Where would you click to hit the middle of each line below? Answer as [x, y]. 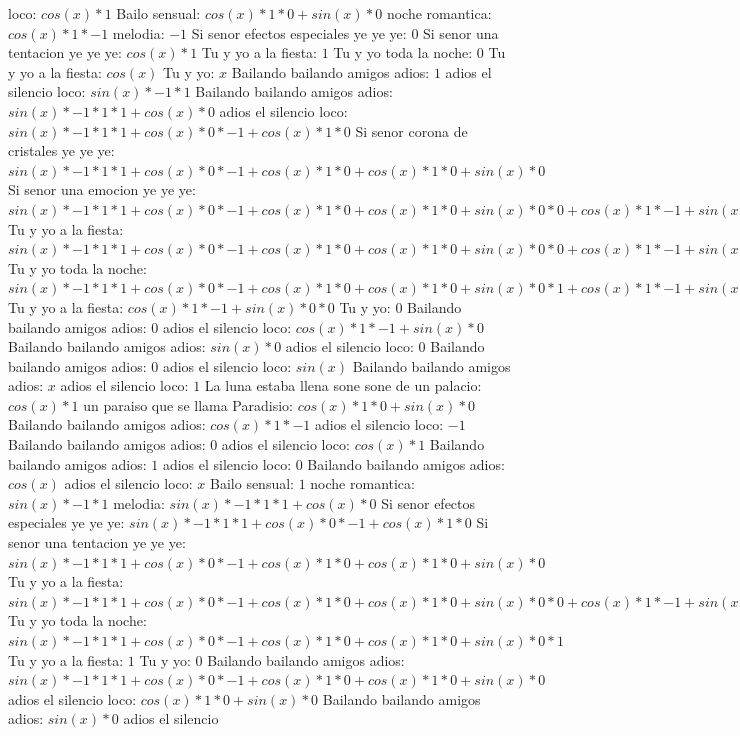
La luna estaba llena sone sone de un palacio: [343, 385]
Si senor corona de [411, 130]
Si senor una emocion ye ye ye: [102, 189]
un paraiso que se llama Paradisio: [188, 404]
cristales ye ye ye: [61, 150]
